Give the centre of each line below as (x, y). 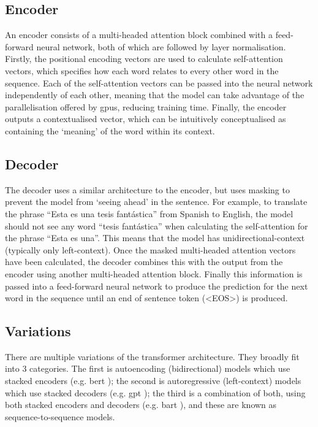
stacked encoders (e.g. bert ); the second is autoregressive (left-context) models (153, 381)
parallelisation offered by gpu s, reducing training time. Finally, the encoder (146, 106)
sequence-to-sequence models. (60, 416)
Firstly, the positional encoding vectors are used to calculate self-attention (144, 59)
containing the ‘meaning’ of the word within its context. (110, 130)
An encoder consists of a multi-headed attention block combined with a (139, 35)
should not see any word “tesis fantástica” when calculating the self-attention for (157, 225)
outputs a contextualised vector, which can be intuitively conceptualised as (146, 119)
